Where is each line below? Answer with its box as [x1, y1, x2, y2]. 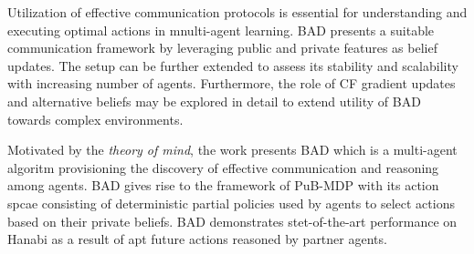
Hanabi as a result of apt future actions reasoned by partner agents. [7, 229, 387, 249]
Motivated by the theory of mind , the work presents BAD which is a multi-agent [7, 140, 458, 159]
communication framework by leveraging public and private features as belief [7, 38, 437, 57]
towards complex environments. [7, 109, 184, 128]
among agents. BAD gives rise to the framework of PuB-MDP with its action [7, 176, 439, 195]
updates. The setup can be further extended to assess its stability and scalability [7, 56, 458, 75]
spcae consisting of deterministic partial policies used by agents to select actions [7, 193, 455, 212]
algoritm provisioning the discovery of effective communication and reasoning [7, 157, 439, 177]
